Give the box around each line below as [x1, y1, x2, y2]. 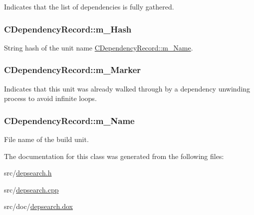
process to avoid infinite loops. [4, 93, 97, 103]
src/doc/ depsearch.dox [4, 201, 73, 211]
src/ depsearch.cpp [4, 184, 59, 194]
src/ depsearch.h [4, 167, 52, 178]
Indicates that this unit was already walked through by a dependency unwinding [4, 83, 251, 93]
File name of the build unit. [4, 134, 89, 144]
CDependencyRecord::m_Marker [4, 63, 141, 76]
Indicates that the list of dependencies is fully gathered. [4, 1, 174, 11]
